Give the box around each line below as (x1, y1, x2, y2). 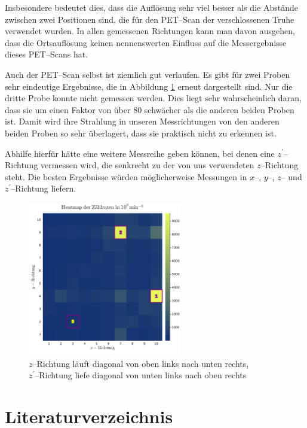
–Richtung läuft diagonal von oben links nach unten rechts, (32, 357, 249, 369)
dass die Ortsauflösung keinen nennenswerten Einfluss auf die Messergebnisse (5, 36, 287, 48)
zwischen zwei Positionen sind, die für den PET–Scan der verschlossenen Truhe (5, 13, 294, 25)
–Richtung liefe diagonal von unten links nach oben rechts (35, 369, 247, 381)
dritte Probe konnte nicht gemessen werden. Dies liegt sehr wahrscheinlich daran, (5, 92, 302, 104)
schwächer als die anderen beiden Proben (144, 103, 294, 116)
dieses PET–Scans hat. (5, 48, 88, 60)
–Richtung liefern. (11, 182, 76, 195)
